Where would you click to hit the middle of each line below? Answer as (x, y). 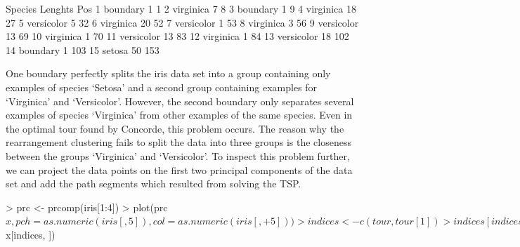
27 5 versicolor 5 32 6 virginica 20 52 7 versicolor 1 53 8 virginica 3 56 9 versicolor (182, 22)
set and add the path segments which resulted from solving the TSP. (154, 183)
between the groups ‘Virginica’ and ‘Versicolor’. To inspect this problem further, (178, 155)
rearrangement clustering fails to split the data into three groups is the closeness (178, 142)
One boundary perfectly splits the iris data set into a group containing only (168, 73)
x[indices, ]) (31, 234)
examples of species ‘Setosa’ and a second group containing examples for (162, 87)
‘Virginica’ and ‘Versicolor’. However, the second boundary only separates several (180, 101)
